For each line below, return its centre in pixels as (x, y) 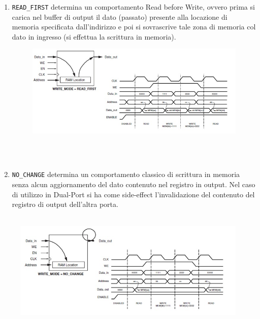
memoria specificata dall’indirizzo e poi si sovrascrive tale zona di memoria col (134, 27)
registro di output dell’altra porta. (65, 204)
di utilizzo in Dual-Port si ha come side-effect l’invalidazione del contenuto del (133, 194)
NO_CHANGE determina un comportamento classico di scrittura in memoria (126, 174)
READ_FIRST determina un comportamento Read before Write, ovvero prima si (133, 7)
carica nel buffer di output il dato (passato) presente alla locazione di (120, 16)
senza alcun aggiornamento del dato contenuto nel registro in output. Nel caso (134, 184)
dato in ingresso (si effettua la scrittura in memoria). (94, 36)
